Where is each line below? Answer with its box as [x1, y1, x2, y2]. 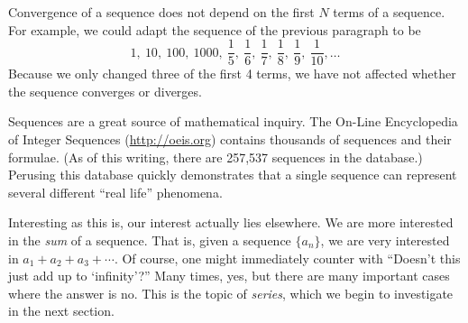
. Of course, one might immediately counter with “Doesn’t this [114, 248, 461, 267]
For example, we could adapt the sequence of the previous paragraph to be [8, 20, 421, 39]
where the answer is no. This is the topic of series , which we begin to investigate [8, 283, 454, 302]
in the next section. [8, 301, 115, 320]
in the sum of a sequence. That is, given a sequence [8, 231, 291, 249]
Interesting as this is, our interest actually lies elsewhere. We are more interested [8, 213, 454, 232]
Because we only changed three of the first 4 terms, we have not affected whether [8, 64, 456, 83]
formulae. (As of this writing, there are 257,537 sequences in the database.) [8, 147, 423, 166]
